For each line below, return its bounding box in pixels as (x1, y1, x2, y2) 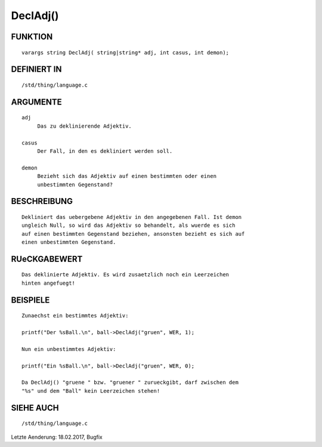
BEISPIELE (11, 295, 50, 305)
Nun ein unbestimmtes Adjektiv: (21, 346, 116, 352)
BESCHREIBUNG (11, 196, 73, 206)
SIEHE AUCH (11, 403, 59, 413)
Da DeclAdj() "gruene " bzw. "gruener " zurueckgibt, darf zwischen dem (21, 379, 239, 386)
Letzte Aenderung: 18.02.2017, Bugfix (11, 433, 103, 440)
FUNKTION (11, 32, 53, 42)
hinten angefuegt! (21, 279, 76, 286)
